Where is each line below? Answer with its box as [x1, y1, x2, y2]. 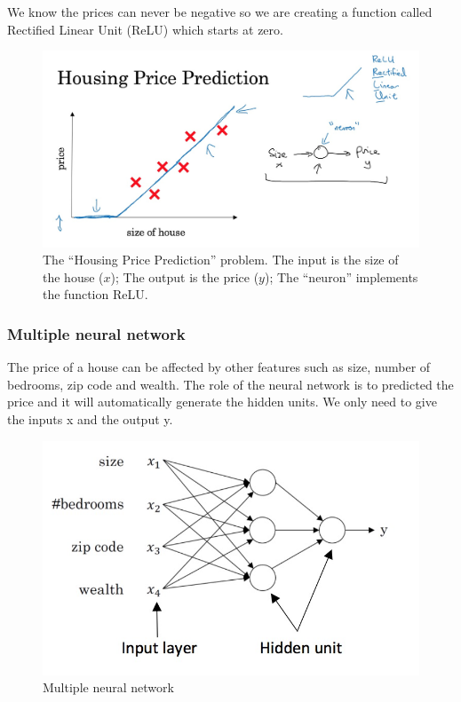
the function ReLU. [43, 285, 148, 304]
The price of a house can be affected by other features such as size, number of [7, 358, 431, 376]
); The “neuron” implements [264, 267, 418, 286]
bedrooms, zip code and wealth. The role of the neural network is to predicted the [7, 375, 454, 393]
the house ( [43, 267, 104, 286]
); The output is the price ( [110, 267, 259, 286]
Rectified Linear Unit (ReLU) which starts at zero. [7, 20, 283, 38]
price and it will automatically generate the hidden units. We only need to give [7, 392, 437, 411]
